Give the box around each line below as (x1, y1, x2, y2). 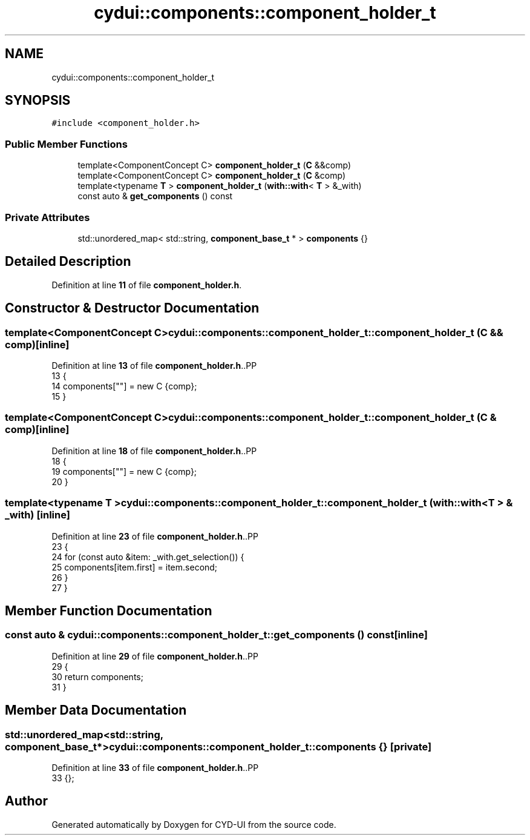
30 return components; (51, 671, 143, 682)
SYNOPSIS (5, 93, 71, 108)
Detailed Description (5, 254, 131, 270)
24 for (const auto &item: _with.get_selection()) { (51, 551, 244, 562)
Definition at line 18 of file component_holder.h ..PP (51, 445, 257, 456)
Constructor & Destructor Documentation (5, 300, 260, 316)
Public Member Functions (5, 137, 128, 150)
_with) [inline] (5, 509, 70, 521)
